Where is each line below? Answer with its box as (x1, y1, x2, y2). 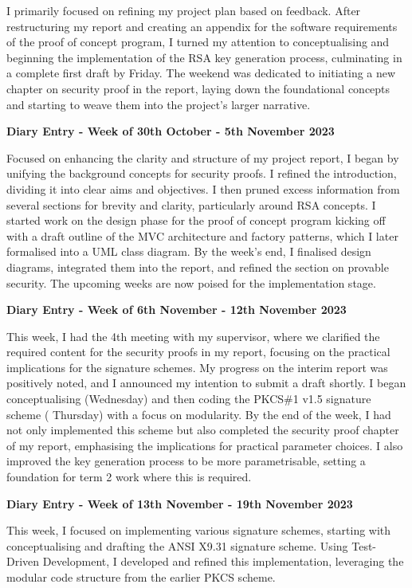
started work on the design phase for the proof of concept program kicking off (6, 212, 386, 229)
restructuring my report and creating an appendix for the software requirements (6, 18, 398, 34)
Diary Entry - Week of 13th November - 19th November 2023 (6, 495, 353, 512)
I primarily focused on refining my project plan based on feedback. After (6, 2, 361, 18)
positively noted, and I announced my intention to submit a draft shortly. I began (6, 374, 406, 391)
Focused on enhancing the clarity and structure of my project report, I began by (6, 149, 399, 166)
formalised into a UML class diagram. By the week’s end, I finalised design (6, 243, 371, 260)
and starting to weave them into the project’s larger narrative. (6, 96, 311, 112)
